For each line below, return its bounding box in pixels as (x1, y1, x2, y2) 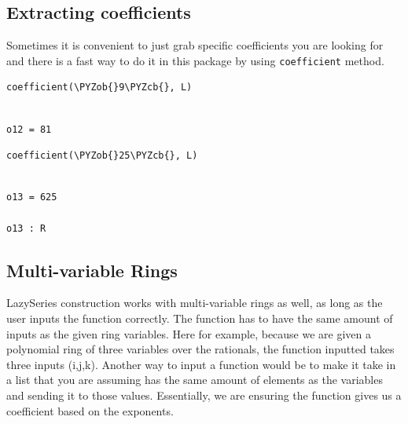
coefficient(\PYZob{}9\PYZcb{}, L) (6, 82, 193, 93)
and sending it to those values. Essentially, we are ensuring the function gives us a (6, 386, 402, 403)
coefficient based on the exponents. (6, 402, 174, 419)
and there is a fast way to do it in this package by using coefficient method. (6, 52, 384, 68)
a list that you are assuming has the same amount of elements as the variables (6, 371, 383, 388)
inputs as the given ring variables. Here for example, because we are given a (6, 325, 372, 342)
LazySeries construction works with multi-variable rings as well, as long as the (6, 294, 383, 311)
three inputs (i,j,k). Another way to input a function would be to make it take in (6, 356, 396, 372)
